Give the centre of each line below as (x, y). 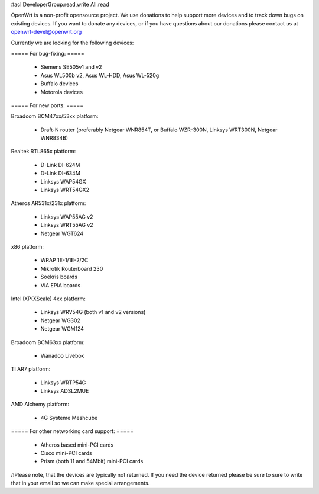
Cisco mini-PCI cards (66, 453)
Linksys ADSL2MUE (65, 391)
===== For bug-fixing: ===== (48, 53)
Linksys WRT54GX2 (65, 190)
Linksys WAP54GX (63, 181)
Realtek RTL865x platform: (43, 152)
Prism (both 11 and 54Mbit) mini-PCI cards (92, 461)
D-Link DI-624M (60, 165)
